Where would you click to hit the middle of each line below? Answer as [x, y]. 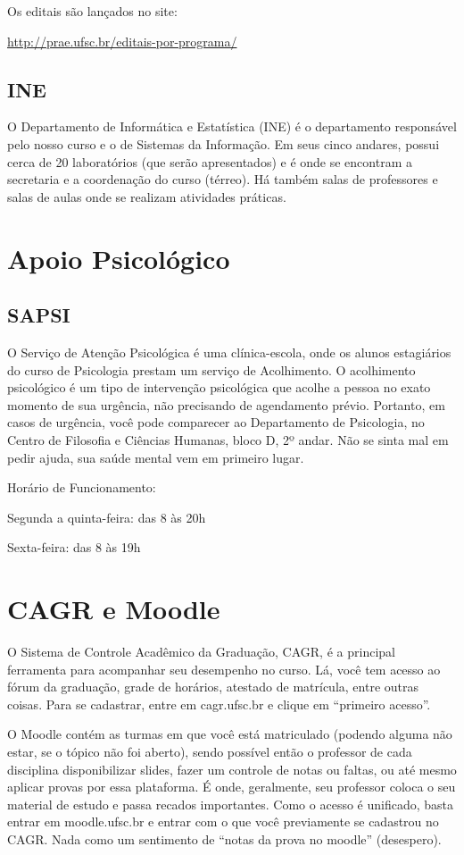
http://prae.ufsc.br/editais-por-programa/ [122, 41]
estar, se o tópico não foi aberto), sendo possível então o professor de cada [210, 751]
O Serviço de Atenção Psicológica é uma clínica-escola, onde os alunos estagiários [229, 352]
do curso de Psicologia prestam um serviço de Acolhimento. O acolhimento [211, 369]
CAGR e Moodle [114, 609]
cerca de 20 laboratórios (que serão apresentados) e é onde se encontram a [210, 161]
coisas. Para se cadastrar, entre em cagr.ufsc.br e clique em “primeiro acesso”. [219, 704]
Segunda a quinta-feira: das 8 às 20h [107, 517]
